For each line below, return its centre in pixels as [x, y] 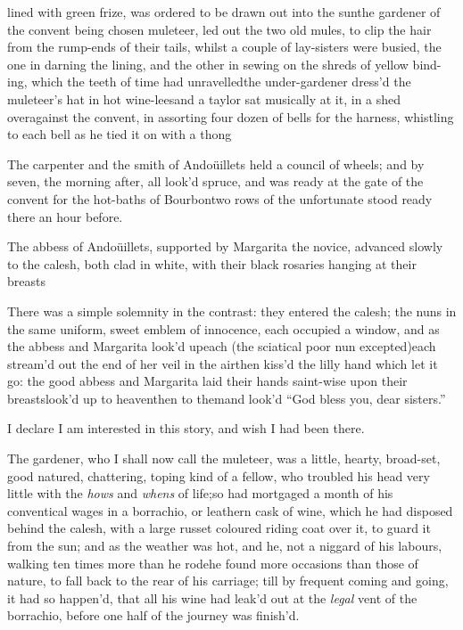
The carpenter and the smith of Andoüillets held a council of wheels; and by [216, 164]
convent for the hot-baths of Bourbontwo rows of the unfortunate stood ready [220, 198]
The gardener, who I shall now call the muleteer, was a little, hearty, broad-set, [224, 458]
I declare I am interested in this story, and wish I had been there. [186, 428]
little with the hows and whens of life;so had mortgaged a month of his [200, 493]
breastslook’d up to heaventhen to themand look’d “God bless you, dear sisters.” [227, 398]
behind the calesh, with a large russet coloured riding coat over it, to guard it [219, 528]
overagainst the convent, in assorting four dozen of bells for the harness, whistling [231, 116]
